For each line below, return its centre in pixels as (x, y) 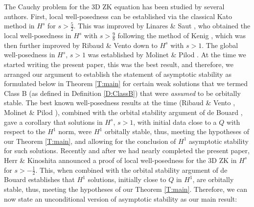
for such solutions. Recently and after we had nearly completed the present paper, (127, 150)
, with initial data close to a (175, 122)
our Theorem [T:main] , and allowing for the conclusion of (90, 141)
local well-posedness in (38, 35)
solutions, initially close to (127, 179)
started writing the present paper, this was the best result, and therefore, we (119, 64)
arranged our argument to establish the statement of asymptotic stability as (118, 74)
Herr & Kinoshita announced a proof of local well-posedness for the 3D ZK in (120, 160)
